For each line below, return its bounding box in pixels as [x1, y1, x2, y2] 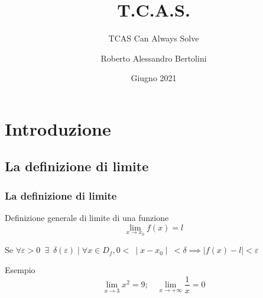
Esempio [5, 263, 35, 275]
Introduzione [5, 116, 111, 140]
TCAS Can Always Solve [108, 32, 199, 44]
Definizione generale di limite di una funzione [5, 212, 169, 224]
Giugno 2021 [131, 72, 177, 84]
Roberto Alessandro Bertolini [100, 52, 207, 64]
